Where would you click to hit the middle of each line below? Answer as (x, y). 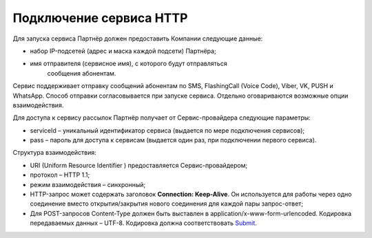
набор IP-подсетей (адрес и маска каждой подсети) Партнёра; (123, 51)
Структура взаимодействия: (54, 153)
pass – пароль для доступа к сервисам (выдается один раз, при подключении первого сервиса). (173, 140)
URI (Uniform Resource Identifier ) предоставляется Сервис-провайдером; (139, 165)
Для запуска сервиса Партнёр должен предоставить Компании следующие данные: (138, 39)
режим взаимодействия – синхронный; (88, 184)
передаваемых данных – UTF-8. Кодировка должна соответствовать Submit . (144, 223)
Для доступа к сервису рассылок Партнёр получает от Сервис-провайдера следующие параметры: (162, 118)
